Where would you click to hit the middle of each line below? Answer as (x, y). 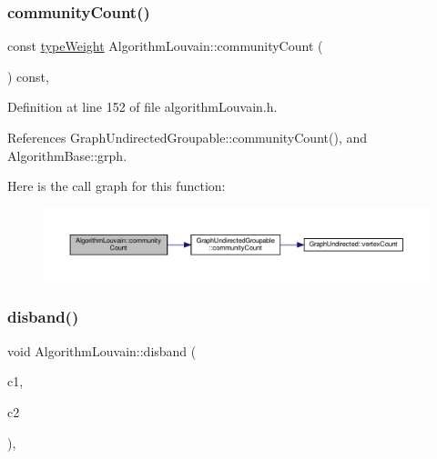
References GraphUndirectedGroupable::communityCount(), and (188, 137)
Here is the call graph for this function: (117, 186)
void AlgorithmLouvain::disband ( (102, 350)
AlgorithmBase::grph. (67, 155)
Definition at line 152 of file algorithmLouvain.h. (142, 107)
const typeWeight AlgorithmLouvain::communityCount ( (165, 46)
